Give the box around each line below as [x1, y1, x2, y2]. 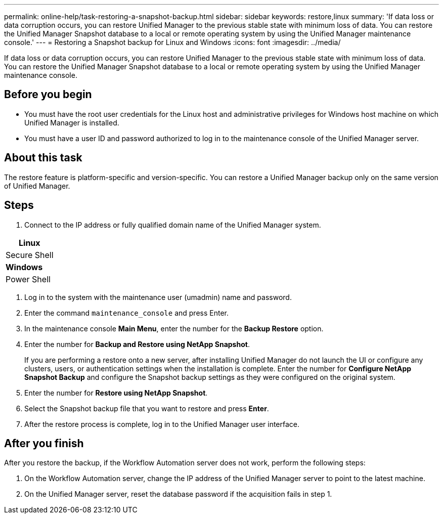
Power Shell [6, 274, 51, 284]
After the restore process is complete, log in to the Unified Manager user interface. [24, 419, 300, 428]
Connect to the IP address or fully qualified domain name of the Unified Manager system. [24, 220, 321, 229]
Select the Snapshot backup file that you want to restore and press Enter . [24, 404, 269, 413]
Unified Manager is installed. [24, 118, 119, 127]
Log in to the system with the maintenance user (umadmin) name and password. [24, 292, 292, 301]
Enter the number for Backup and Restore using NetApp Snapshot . [24, 339, 250, 349]
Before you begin [4, 88, 92, 101]
